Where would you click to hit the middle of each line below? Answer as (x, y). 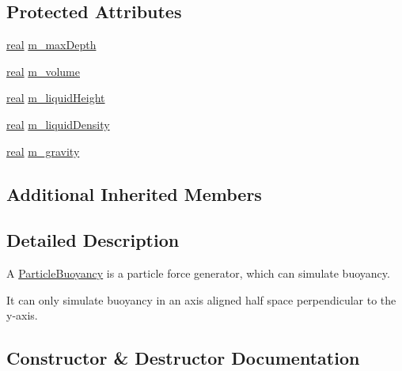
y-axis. (22, 315)
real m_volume (43, 71)
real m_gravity (43, 151)
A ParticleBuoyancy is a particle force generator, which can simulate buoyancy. (198, 273)
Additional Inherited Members (134, 193)
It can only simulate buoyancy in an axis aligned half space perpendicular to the (201, 299)
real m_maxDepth (51, 45)
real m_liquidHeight (56, 98)
